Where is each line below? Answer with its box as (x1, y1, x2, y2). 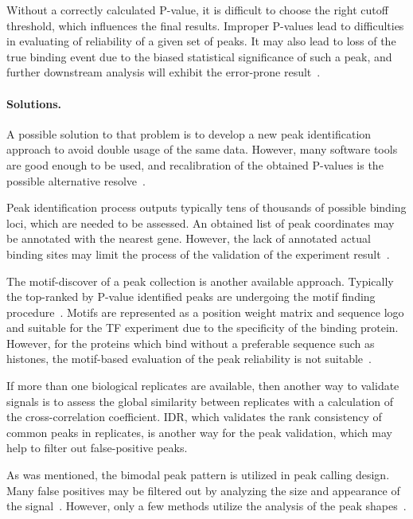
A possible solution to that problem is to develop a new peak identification (6, 125, 372, 142)
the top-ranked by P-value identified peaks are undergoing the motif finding (6, 288, 376, 305)
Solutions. (6, 95, 61, 111)
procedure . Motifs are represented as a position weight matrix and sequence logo (6, 303, 404, 320)
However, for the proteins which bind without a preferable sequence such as (6, 334, 375, 351)
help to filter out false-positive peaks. (6, 439, 188, 456)
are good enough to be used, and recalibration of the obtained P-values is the (6, 156, 384, 173)
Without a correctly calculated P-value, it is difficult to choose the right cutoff (6, 2, 388, 18)
